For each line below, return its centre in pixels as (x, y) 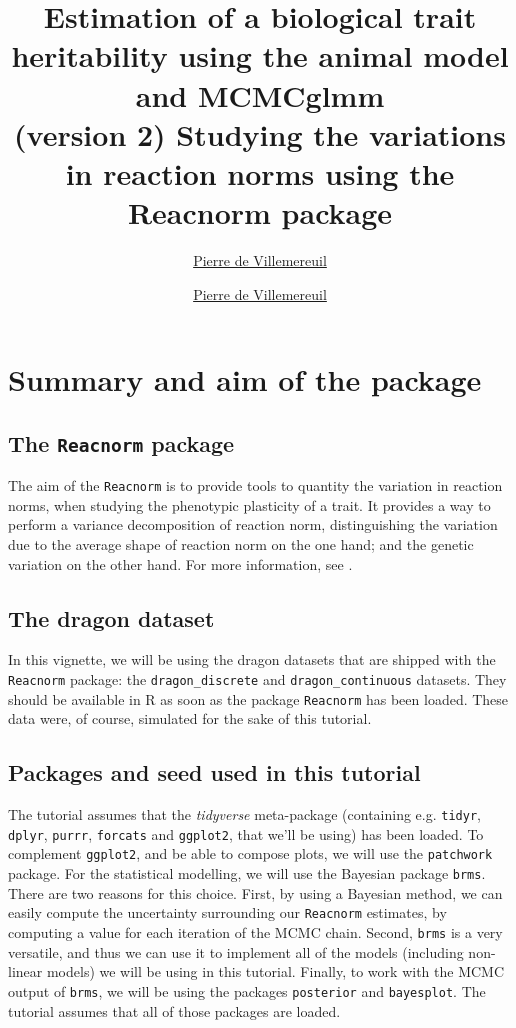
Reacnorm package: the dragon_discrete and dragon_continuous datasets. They (257, 679)
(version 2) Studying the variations (260, 133)
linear (25, 971)
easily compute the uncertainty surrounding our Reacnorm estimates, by (227, 912)
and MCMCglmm (260, 94)
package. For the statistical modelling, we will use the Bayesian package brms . (247, 873)
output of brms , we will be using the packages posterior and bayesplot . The (247, 990)
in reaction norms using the (260, 172)
